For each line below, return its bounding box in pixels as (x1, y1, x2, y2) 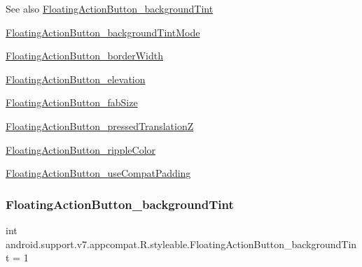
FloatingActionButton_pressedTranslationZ (6, 118, 194, 133)
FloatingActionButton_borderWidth (6, 48, 163, 63)
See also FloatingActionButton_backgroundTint (6, 1, 214, 15)
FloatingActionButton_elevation (6, 71, 146, 86)
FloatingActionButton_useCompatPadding (6, 166, 191, 180)
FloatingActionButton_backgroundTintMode (6, 24, 200, 39)
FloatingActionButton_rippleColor (6, 142, 156, 157)
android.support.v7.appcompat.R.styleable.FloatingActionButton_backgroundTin (6, 236, 357, 251)
